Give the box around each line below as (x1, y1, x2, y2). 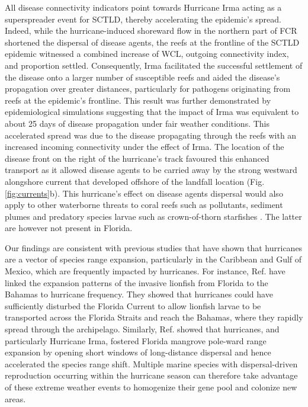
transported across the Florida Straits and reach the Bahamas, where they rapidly (5, 311, 303, 323)
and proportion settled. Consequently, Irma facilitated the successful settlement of (5, 59, 303, 71)
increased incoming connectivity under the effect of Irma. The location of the (5, 140, 284, 153)
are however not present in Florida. (5, 222, 133, 234)
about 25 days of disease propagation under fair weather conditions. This (5, 117, 270, 129)
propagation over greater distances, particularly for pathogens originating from (5, 82, 291, 95)
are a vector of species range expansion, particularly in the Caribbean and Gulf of (5, 253, 302, 265)
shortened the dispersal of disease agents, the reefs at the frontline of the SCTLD (5, 36, 300, 48)
